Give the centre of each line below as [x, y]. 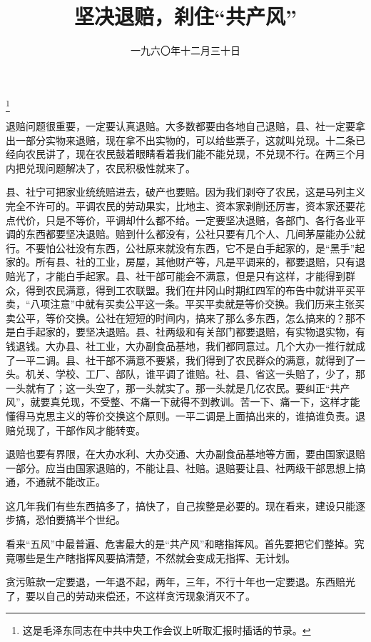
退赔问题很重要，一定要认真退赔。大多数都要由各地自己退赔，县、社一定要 [181, 126]
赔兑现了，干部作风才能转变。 [76, 430]
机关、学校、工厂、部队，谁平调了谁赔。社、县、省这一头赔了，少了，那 [195, 374]
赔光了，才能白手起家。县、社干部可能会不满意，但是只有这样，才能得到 [176, 275]
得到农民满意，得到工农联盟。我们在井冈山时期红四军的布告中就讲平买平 [195, 290]
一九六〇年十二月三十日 [185, 50]
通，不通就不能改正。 [56, 482]
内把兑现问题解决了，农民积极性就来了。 [101, 167]
